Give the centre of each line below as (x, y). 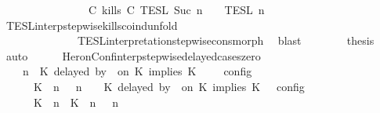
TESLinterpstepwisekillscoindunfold (92, 25)
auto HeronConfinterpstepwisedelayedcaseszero (133, 55)
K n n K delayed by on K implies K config (169, 86)
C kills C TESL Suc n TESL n (176, 9)
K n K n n (76, 102)
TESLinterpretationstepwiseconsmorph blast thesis (226, 40)
